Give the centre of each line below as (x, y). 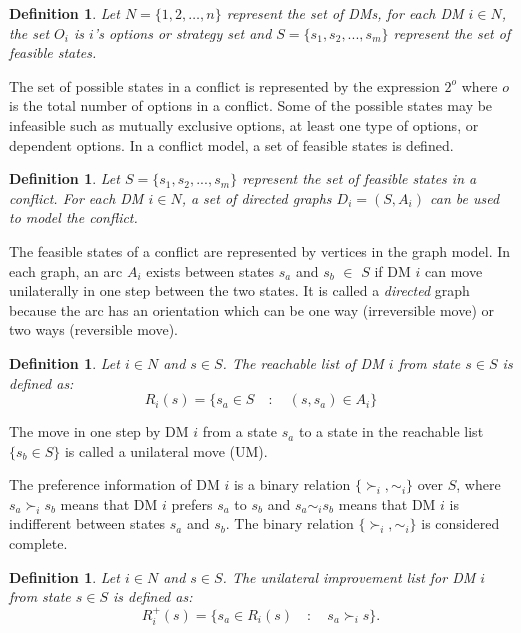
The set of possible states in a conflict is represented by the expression (224, 85)
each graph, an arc (66, 270)
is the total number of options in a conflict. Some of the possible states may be (251, 105)
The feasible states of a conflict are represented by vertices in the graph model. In (260, 250)
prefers (192, 503)
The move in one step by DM (99, 431)
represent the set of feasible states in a (359, 178)
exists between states (210, 270)
